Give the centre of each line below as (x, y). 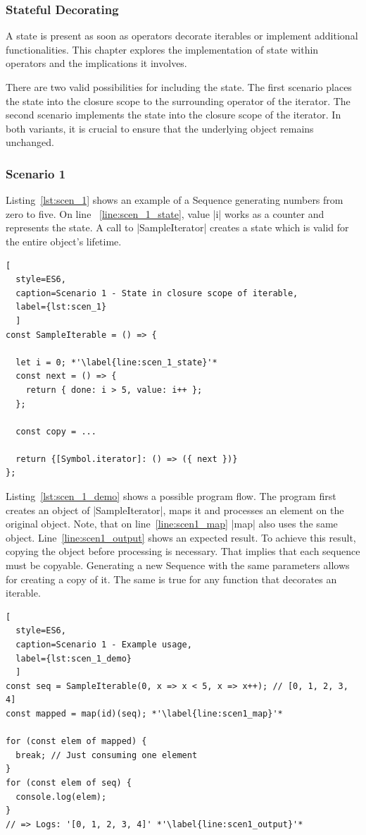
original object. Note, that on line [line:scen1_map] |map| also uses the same (172, 524)
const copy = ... (56, 431)
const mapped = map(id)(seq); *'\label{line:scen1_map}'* (144, 713)
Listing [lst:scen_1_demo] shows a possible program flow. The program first (171, 496)
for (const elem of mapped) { (76, 742)
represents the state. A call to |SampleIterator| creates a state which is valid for (177, 227)
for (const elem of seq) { (69, 782)
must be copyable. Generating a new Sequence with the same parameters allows (178, 565)
